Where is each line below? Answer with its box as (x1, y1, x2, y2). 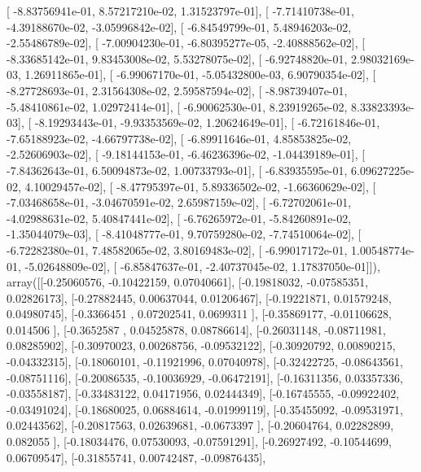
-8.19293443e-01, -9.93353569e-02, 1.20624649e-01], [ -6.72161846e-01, (34, 114, 380, 131)
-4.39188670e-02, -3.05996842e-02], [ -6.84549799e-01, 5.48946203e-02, (7, 18, 352, 35)
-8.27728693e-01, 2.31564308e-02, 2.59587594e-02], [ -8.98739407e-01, (7, 81, 348, 98)
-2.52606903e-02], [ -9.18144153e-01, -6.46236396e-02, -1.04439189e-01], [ (7, 146, 366, 163)
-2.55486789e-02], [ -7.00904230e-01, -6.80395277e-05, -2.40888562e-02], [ (7, 34, 366, 51)
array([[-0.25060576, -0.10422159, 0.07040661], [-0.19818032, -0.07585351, (7, 273, 369, 291)
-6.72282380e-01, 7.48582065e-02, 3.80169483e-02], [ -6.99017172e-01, (7, 241, 348, 258)
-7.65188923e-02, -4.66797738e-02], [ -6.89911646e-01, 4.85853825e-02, (7, 129, 352, 146)
